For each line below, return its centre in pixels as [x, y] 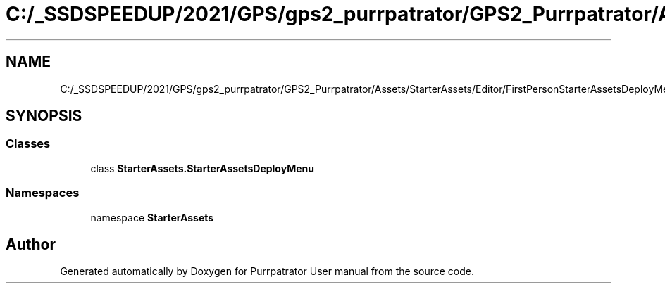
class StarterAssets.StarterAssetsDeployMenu [202, 168]
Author [31, 244]
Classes [28, 144]
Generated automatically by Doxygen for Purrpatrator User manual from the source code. [267, 271]
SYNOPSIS [44, 116]
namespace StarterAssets [152, 217]
